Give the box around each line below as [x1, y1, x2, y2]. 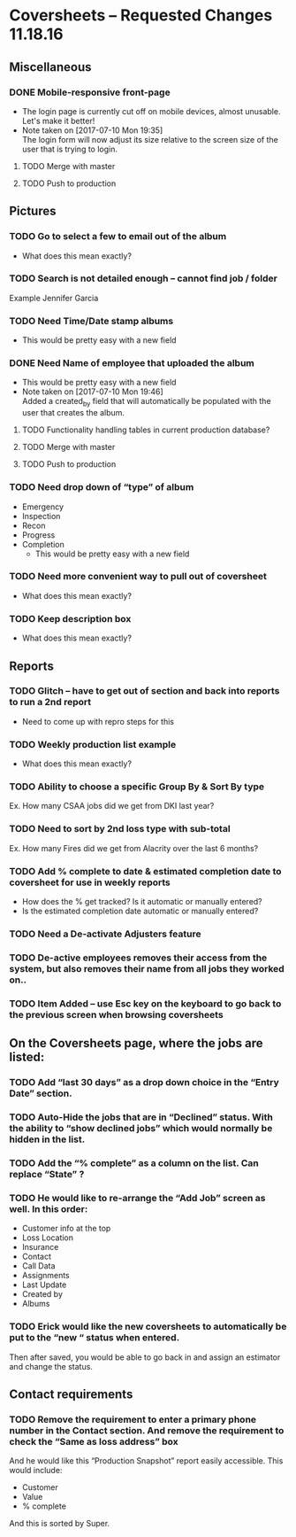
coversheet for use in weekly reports [9, 876, 171, 889]
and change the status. [9, 1361, 93, 1371]
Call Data [21, 1261, 56, 1271]
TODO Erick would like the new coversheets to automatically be [9, 1321, 287, 1333]
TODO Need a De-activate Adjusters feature [9, 928, 201, 940]
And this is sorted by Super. [9, 1518, 110, 1529]
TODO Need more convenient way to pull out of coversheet [9, 571, 267, 583]
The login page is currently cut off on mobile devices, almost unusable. [21, 105, 281, 116]
